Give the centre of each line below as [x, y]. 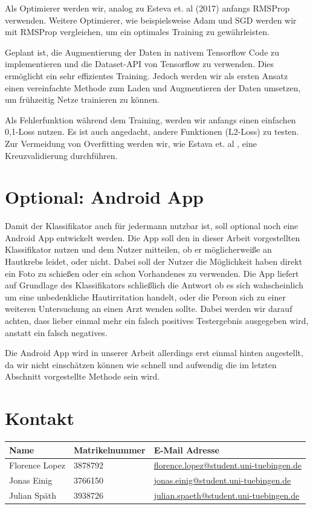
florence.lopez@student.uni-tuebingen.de [228, 465]
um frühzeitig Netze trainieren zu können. [82, 99]
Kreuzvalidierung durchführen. [61, 155]
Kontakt [40, 418]
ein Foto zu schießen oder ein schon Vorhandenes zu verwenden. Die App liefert [152, 273]
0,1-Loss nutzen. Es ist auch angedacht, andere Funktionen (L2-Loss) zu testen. [152, 131]
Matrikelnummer [109, 449]
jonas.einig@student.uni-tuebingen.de [222, 480]
